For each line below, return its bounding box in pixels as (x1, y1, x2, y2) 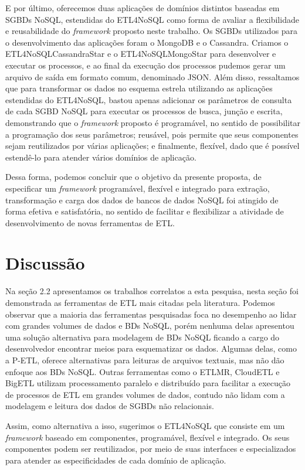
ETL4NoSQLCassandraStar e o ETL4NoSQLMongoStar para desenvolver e (5, 47, 276, 60)
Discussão (5, 251, 85, 275)
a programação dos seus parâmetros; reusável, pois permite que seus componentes (5, 128, 299, 140)
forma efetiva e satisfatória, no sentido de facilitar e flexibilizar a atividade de (5, 205, 284, 217)
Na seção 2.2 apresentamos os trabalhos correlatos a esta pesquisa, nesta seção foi (5, 285, 299, 297)
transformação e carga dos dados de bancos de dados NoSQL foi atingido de (5, 193, 279, 206)
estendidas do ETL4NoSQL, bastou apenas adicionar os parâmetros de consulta (5, 93, 292, 105)
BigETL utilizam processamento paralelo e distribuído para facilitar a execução (5, 377, 290, 389)
